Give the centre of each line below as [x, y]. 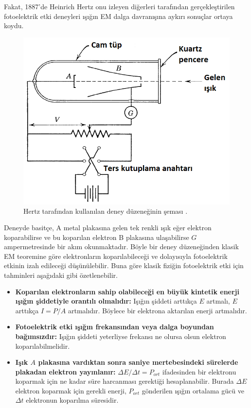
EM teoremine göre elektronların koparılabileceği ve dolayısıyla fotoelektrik [116, 256]
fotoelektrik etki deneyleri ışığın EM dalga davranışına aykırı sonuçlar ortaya [118, 16]
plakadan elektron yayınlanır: [65, 371]
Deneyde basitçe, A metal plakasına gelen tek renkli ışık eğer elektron [108, 227]
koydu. [14, 25]
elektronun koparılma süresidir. [72, 400]
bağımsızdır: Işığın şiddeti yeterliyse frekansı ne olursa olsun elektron [121, 336]
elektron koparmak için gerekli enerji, [71, 390]
